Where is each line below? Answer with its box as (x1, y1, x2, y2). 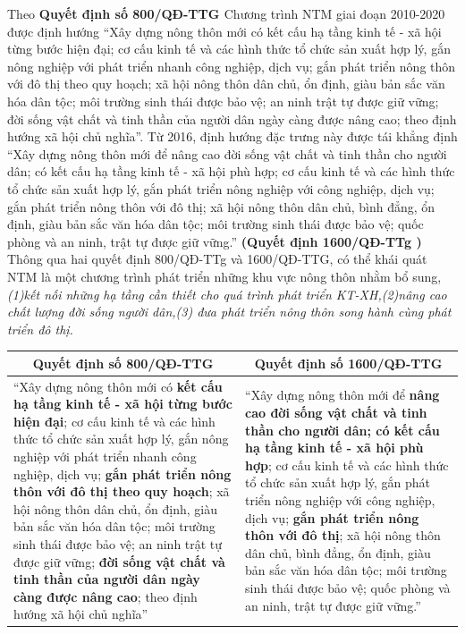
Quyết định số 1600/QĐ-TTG (254, 353, 443, 372)
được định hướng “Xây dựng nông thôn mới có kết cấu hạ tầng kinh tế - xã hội (7, 21, 442, 40)
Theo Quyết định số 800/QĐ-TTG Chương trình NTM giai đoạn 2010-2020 (7, 4, 445, 22)
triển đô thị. (7, 319, 73, 338)
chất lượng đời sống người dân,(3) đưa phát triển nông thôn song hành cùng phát (7, 302, 452, 321)
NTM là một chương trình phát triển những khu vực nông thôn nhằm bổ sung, (7, 266, 442, 285)
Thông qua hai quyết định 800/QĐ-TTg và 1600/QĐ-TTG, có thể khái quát (7, 249, 427, 268)
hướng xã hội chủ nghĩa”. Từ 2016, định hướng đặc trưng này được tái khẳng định (7, 127, 458, 146)
